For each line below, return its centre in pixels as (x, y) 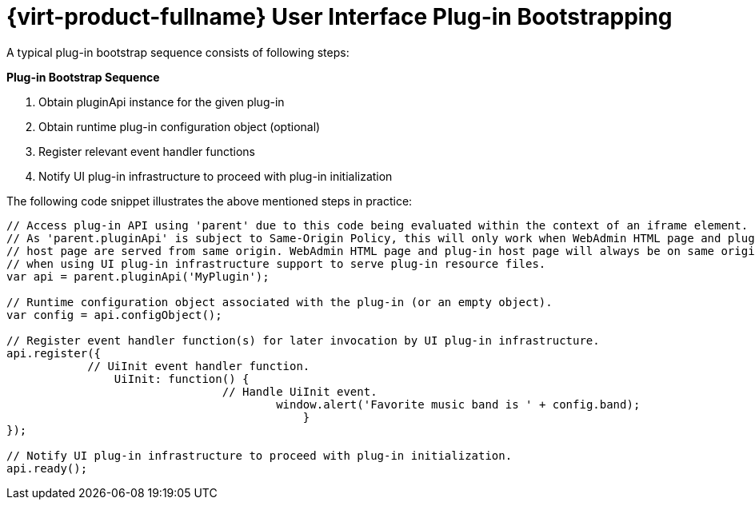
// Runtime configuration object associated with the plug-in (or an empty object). (280, 302)
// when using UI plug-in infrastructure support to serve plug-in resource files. (276, 263)
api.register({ (54, 353)
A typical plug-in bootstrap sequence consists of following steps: (178, 52)
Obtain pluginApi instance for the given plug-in (162, 102)
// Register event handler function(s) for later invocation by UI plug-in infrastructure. (303, 340)
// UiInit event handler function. (199, 366)
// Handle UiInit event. (300, 391)
